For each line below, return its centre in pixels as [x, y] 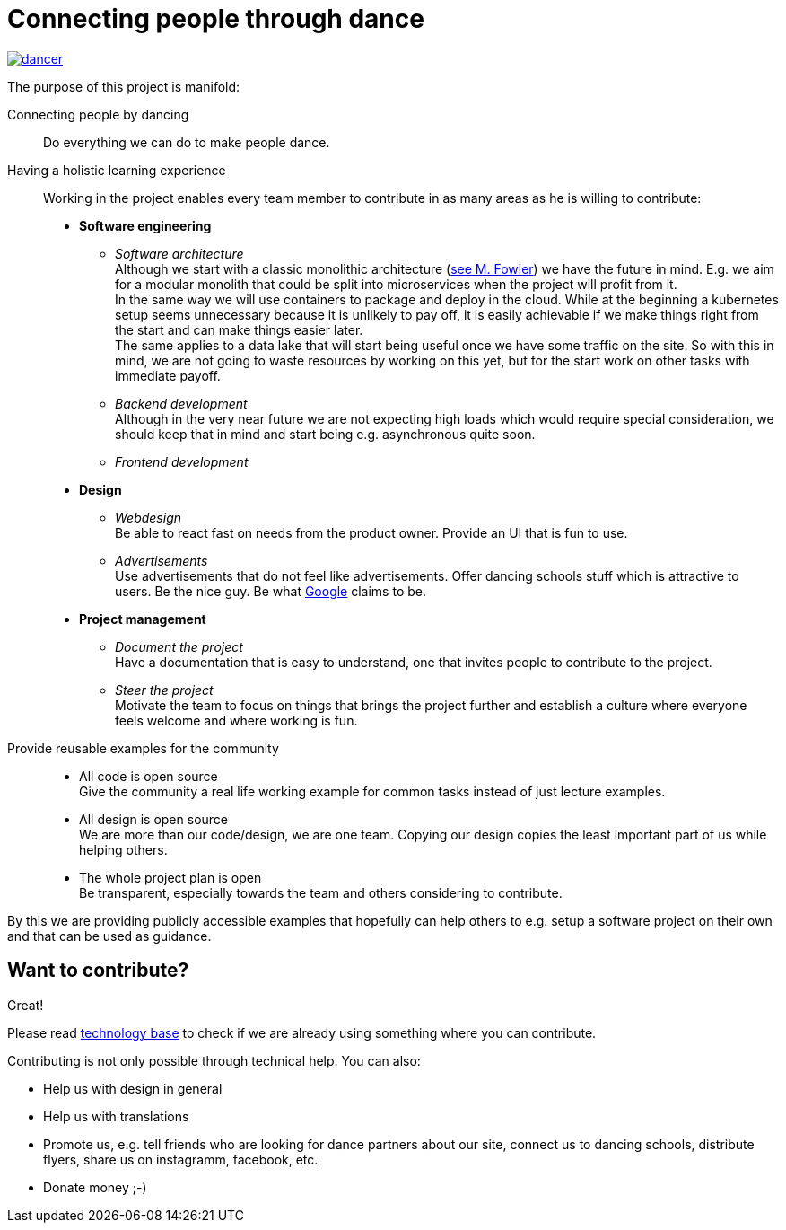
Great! [26, 1005]
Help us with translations [116, 1116]
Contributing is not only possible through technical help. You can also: [214, 1060]
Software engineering [145, 225]
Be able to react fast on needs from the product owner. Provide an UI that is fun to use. [371, 532]
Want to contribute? [98, 971]
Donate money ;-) [95, 1187]
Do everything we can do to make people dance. [187, 142]
